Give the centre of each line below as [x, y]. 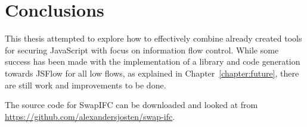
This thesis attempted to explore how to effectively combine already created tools [153, 38]
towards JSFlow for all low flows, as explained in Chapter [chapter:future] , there [152, 73]
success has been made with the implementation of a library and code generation [153, 61]
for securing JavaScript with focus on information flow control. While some [142, 50]
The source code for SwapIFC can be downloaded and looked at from [131, 105]
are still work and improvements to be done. [86, 85]
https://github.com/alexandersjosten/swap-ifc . [90, 116]
